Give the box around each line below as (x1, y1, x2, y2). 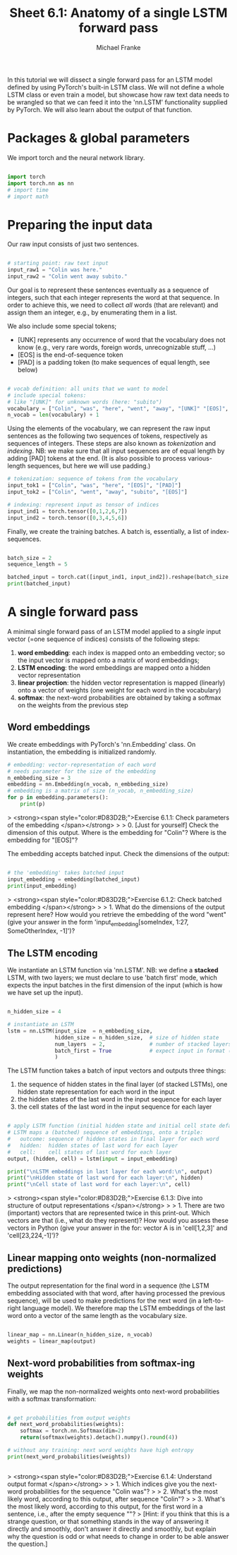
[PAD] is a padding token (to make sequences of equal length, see (17, 358, 210, 366)
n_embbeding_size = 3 (7, 774, 71, 781)
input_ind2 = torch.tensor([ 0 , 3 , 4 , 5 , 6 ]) (7, 514, 128, 521)
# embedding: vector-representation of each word (7, 761, 157, 768)
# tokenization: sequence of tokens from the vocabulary (7, 475, 178, 482)
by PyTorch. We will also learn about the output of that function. (7, 105, 193, 114)
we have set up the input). (7, 989, 83, 997)
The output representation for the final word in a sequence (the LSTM (7, 1281, 209, 1290)
